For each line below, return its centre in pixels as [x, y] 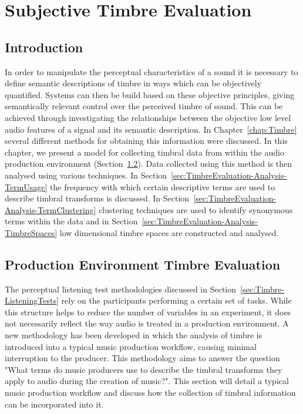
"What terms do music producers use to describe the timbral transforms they [144, 369]
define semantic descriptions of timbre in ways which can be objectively [133, 83]
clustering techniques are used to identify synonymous [196, 209]
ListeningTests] [32, 300]
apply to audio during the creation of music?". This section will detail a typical [147, 381]
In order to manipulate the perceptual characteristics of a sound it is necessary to [151, 71]
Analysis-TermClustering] [51, 209]
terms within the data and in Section [71, 221]
